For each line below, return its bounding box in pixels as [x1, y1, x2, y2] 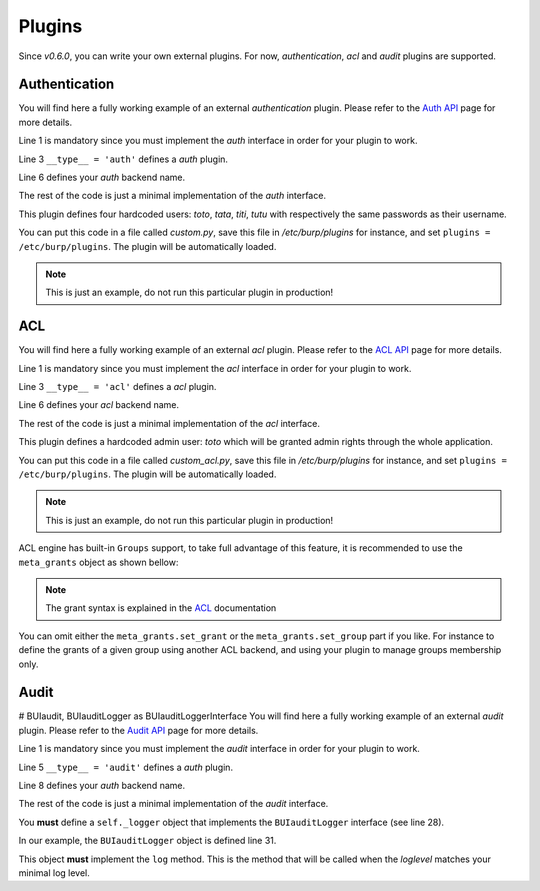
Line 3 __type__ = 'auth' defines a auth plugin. [18, 153, 229, 165]
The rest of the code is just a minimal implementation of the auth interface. [18, 190, 327, 202]
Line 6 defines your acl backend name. [18, 399, 180, 411]
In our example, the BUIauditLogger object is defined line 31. [18, 835, 277, 847]
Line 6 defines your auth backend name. [18, 171, 186, 184]
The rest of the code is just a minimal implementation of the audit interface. [18, 798, 329, 810]
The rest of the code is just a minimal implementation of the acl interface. [18, 417, 320, 429]
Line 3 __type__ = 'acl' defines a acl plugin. [18, 381, 217, 393]
